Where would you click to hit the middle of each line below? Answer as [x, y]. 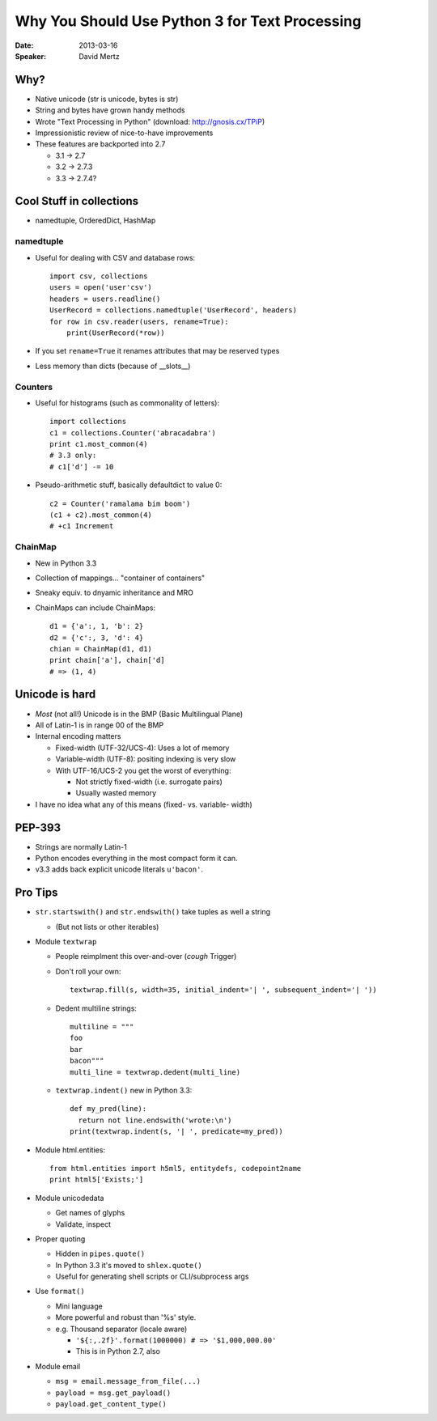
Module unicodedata [70, 1198]
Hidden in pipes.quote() [100, 1253]
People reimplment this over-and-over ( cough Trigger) [146, 957]
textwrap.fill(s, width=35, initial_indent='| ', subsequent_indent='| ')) [223, 990]
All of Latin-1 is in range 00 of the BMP [100, 725]
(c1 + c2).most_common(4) [101, 515]
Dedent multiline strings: [96, 1008]
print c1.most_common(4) [99, 444]
